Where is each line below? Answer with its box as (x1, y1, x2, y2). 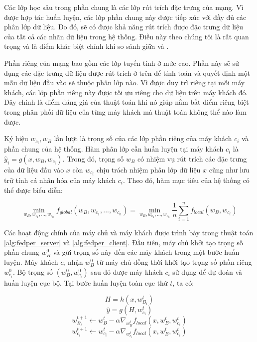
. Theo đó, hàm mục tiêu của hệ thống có (123, 174, 250, 185)
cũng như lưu (209, 164, 250, 174)
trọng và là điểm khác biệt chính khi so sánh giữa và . (4, 41, 169, 51)
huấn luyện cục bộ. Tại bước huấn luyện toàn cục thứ (4, 277, 168, 288)
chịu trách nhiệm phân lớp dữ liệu (96, 164, 201, 174)
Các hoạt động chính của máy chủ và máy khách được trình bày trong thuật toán (4, 227, 254, 238)
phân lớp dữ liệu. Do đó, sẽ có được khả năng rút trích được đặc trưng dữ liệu (4, 21, 243, 32)
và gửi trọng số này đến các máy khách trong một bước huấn (53, 247, 240, 257)
